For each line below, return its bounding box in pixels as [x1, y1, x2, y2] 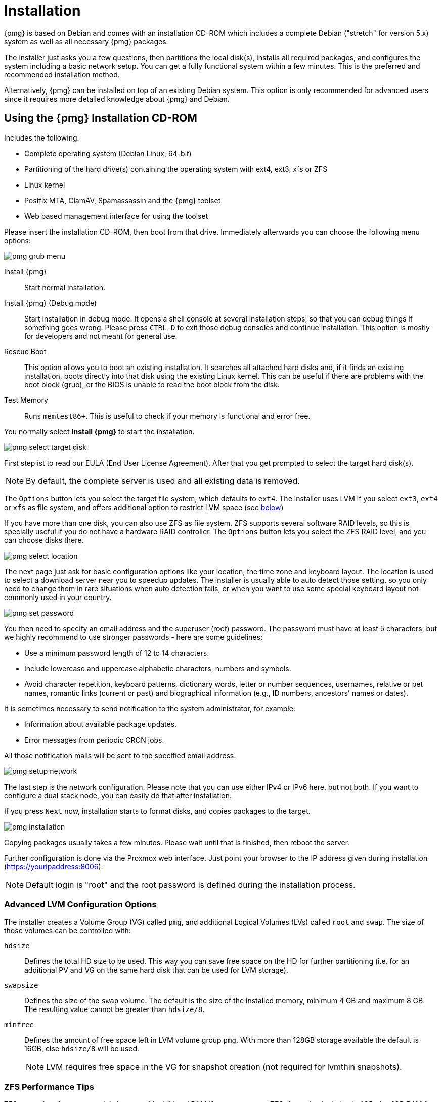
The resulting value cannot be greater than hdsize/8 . [24, 1005, 205, 1014]
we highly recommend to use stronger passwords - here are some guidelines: [4, 632, 262, 641]
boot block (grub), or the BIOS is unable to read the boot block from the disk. [24, 380, 280, 389]
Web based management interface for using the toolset [24, 211, 208, 220]
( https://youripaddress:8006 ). [4, 862, 103, 871]
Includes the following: [4, 133, 79, 142]
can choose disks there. [4, 535, 84, 544]
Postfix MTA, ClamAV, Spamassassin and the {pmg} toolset [24, 196, 221, 205]
